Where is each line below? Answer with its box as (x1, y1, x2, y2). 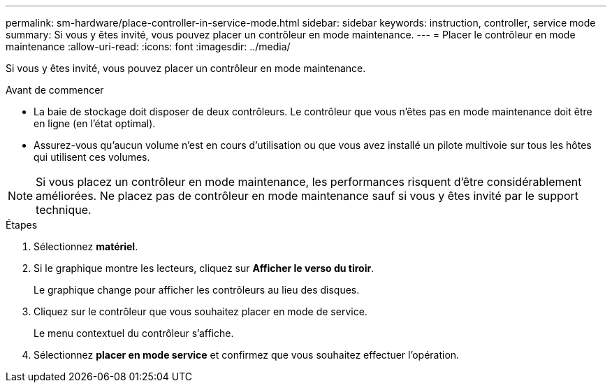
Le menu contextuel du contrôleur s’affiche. (34, 327, 234, 339)
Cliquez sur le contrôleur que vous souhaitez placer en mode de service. (34, 306, 367, 317)
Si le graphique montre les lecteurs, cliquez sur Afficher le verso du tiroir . (34, 262, 374, 274)
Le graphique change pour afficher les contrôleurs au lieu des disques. (34, 284, 360, 296)
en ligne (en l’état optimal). (34, 117, 156, 129)
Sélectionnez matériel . (34, 240, 138, 252)
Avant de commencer (6, 84, 104, 96)
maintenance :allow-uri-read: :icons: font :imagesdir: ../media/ (6, 41, 291, 52)
